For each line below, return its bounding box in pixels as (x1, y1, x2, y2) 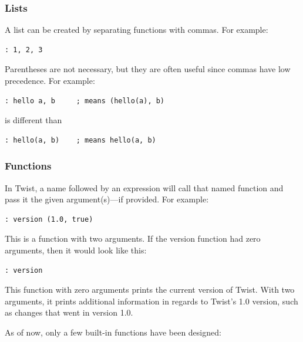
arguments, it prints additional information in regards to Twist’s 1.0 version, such (5, 294, 298, 307)
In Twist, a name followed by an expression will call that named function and (5, 181, 284, 194)
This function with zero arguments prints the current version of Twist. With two (5, 283, 295, 296)
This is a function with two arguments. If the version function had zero (5, 232, 261, 245)
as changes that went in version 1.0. (5, 306, 133, 319)
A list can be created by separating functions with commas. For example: (5, 23, 268, 36)
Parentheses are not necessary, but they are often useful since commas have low (5, 63, 291, 75)
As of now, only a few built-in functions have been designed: (5, 326, 221, 338)
